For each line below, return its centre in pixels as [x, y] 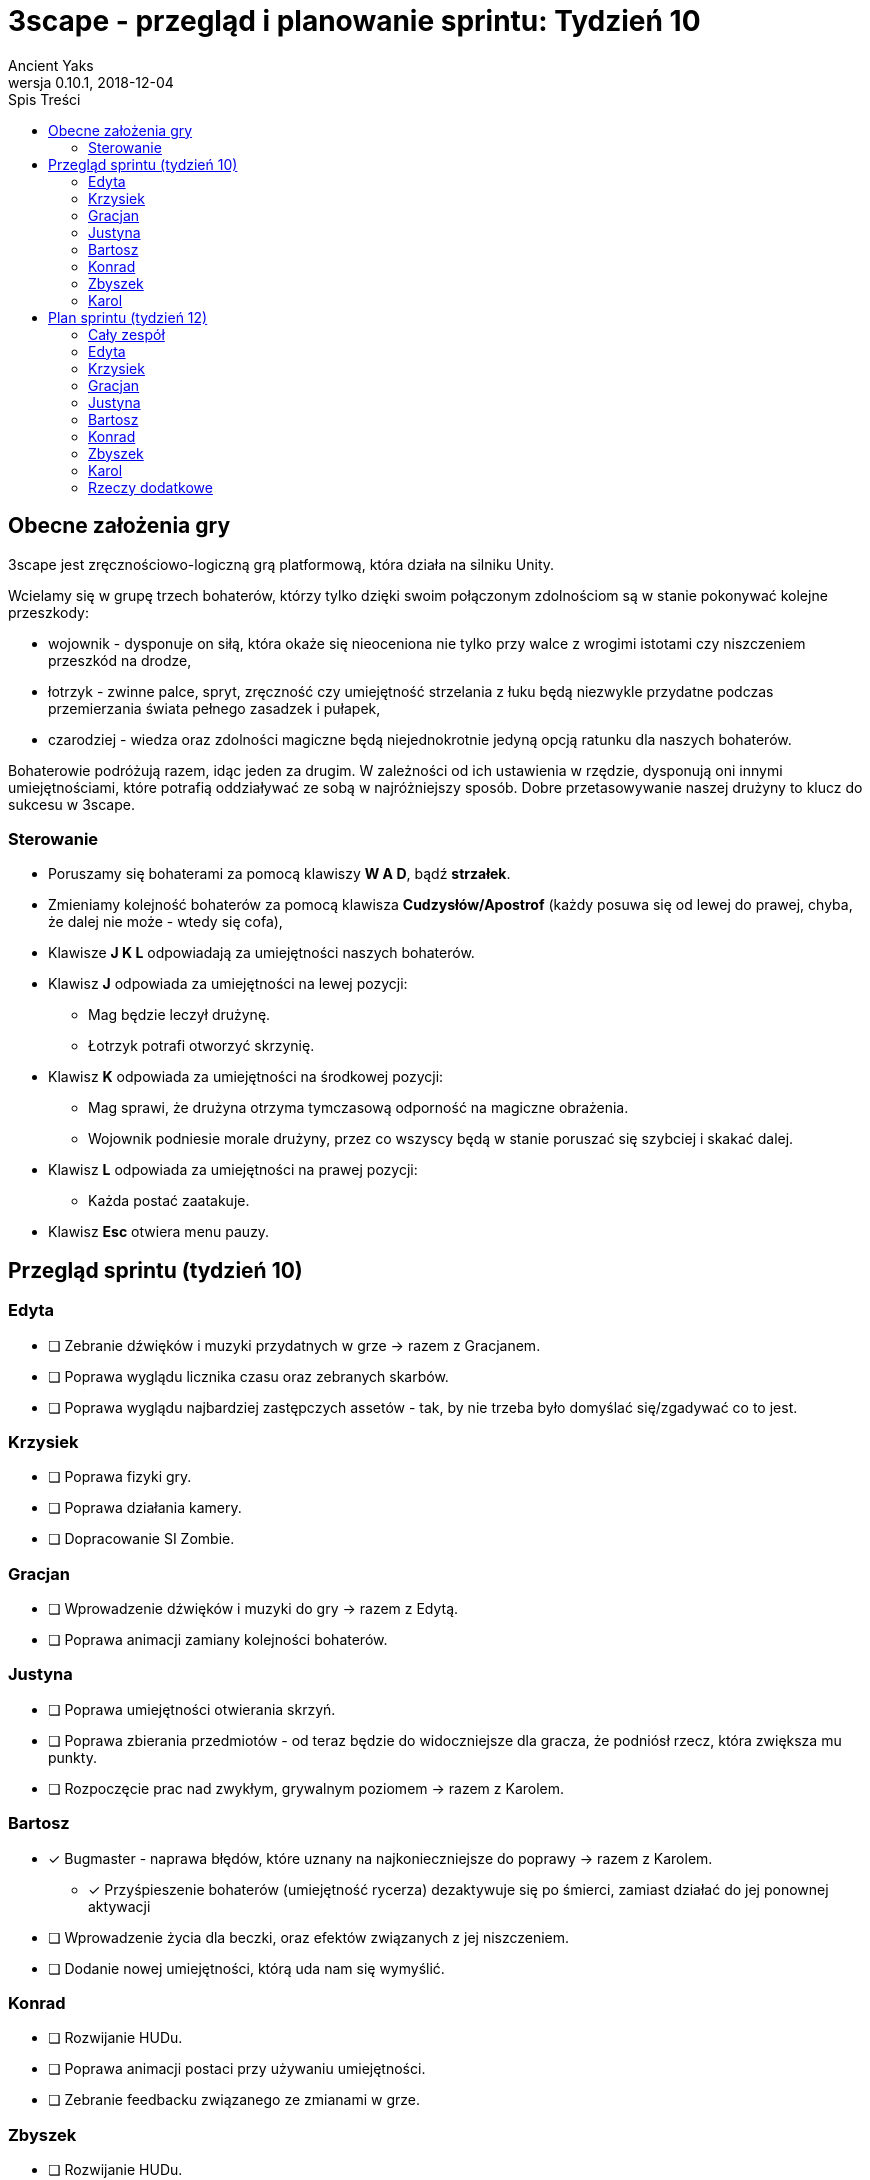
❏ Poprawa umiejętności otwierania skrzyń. [192, 1709]
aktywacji [119, 1906]
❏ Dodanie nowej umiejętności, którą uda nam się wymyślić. [246, 1968]
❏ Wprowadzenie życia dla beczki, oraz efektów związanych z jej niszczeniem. [309, 1937]
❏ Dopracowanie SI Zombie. [141, 1539]
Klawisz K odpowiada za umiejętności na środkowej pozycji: [246, 1077]
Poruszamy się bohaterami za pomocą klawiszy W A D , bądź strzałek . [279, 874]
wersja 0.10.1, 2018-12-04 [91, 82]
